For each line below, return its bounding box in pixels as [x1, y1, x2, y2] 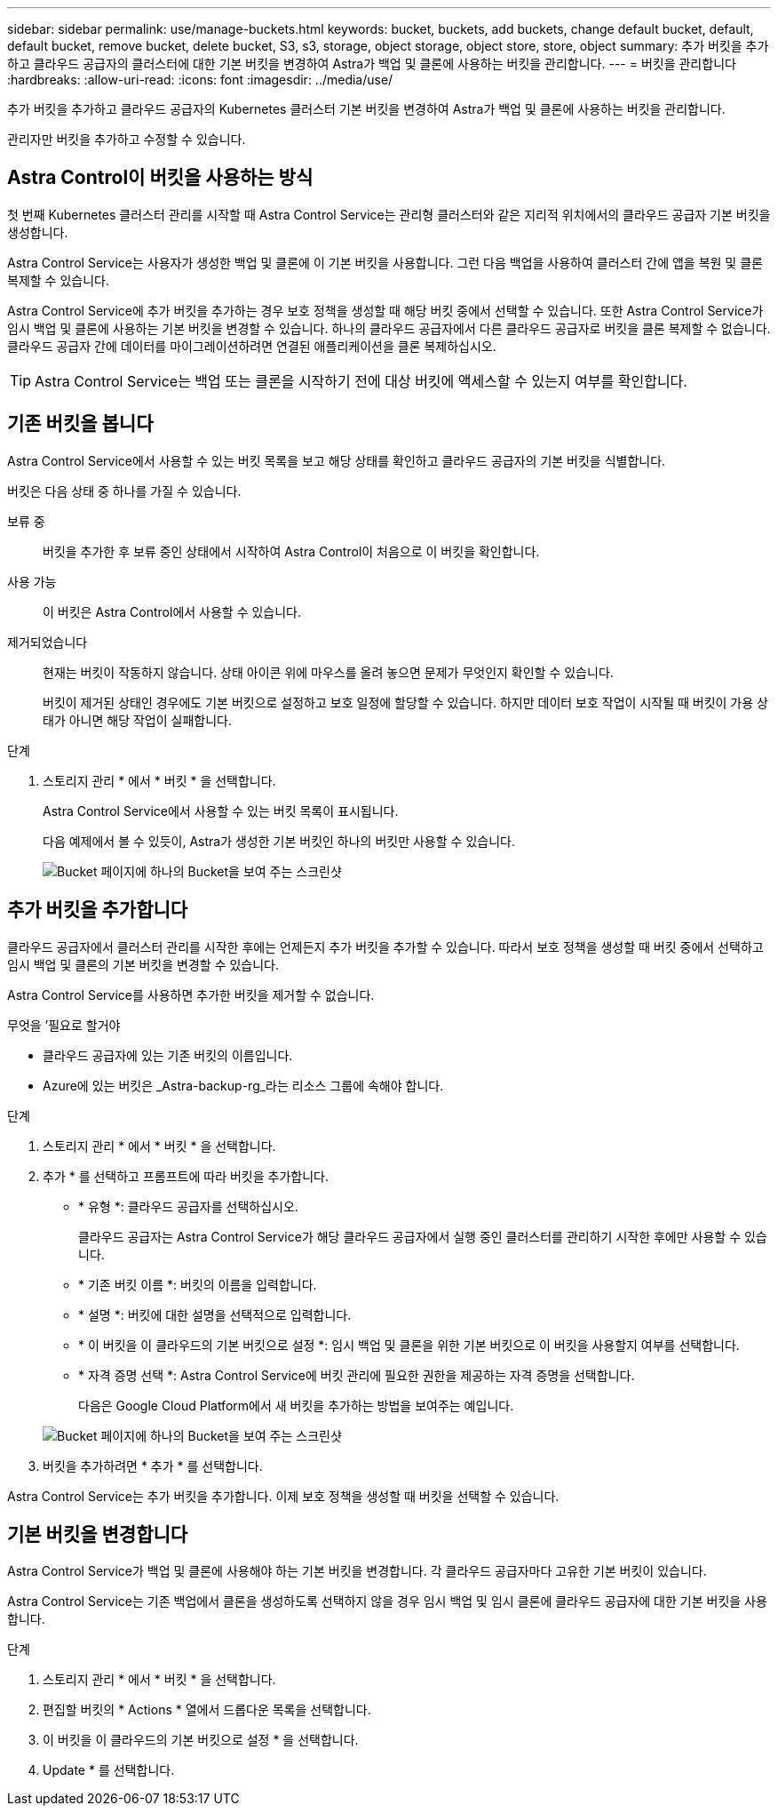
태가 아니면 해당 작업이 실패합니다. [43, 712, 232, 728]
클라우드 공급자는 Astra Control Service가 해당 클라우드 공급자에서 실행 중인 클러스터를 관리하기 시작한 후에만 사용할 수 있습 [78, 1228, 767, 1244]
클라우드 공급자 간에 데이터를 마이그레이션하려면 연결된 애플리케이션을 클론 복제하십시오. [7, 338, 496, 354]
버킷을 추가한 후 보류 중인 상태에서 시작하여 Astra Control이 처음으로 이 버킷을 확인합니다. [43, 543, 540, 559]
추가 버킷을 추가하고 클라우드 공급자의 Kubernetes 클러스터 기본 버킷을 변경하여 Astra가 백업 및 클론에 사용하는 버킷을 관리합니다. [7, 101, 726, 116]
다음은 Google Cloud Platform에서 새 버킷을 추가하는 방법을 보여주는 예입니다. [78, 1397, 514, 1413]
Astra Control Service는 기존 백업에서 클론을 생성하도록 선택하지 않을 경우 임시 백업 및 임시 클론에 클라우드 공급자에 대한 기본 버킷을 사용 [7, 1593, 767, 1609]
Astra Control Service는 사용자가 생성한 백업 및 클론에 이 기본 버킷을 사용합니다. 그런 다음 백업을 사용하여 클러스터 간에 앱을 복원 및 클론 [7, 254, 763, 270]
